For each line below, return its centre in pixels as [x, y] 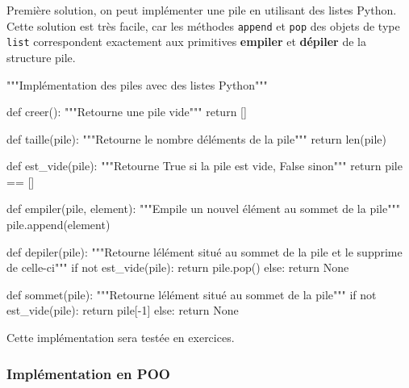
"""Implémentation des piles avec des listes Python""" [137, 84]
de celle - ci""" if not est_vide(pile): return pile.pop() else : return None [178, 267]
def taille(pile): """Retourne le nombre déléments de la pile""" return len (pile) [196, 138]
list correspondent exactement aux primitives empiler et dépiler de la [186, 42]
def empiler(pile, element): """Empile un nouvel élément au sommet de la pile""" [203, 209]
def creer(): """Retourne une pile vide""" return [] [127, 112]
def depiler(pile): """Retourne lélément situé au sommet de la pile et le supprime [204, 251]
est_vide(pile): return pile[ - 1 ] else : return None [123, 310]
